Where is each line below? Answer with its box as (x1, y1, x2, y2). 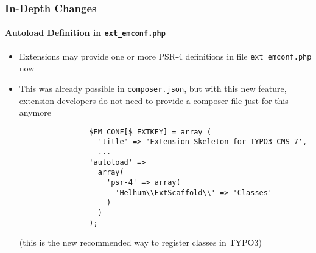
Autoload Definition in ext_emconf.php (5, 26, 166, 39)
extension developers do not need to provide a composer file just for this (19, 94, 289, 106)
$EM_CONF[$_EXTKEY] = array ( (89, 127, 211, 136)
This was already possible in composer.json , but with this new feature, (19, 81, 287, 94)
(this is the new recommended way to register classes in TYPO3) (19, 236, 262, 249)
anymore (19, 106, 51, 119)
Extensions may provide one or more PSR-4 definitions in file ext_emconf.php (19, 49, 312, 62)
